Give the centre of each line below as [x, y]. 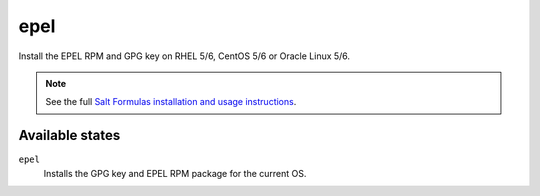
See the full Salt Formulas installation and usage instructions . [171, 102]
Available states [69, 135]
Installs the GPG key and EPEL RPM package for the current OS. [175, 173]
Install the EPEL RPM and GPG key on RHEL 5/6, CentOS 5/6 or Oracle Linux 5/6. [184, 56]
